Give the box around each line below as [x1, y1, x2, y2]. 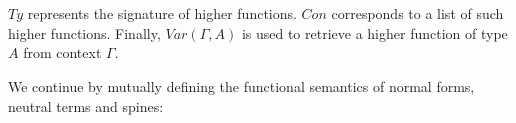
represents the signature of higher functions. [27, 3, 297, 24]
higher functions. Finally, [8, 22, 161, 43]
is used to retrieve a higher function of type [241, 22, 508, 43]
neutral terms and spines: [8, 95, 164, 116]
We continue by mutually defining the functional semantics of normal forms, [8, 75, 475, 96]
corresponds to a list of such [331, 3, 504, 24]
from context [23, 42, 102, 63]
